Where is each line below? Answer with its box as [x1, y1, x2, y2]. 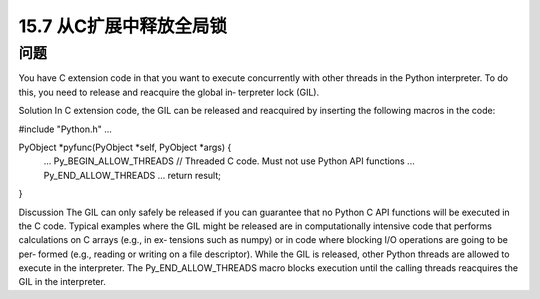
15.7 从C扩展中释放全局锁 [18, 15, 228, 37]
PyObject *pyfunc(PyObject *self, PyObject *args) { [18, 141, 232, 153]
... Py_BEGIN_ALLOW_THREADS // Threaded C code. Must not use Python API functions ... [43, 155, 415, 167]
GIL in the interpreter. [18, 276, 107, 288]
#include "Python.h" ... [18, 123, 112, 135]
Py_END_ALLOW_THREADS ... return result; [43, 169, 222, 181]
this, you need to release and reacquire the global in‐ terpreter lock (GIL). [18, 86, 320, 98]
